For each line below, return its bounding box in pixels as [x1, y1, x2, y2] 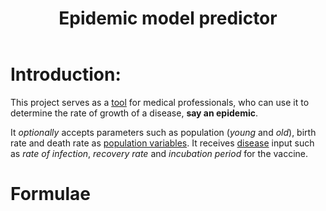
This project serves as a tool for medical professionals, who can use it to [10, 96, 310, 108]
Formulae [10, 183, 91, 206]
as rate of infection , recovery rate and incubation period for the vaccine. [10, 147, 309, 159]
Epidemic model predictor [58, 7, 278, 30]
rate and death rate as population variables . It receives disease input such [10, 137, 315, 149]
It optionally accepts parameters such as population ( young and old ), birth [10, 126, 317, 138]
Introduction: [10, 63, 122, 86]
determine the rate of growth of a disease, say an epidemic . [10, 107, 258, 119]
